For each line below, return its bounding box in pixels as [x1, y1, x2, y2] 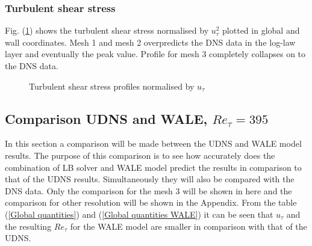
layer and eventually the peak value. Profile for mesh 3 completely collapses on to [5, 48, 306, 60]
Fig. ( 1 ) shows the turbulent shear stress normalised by [5, 24, 209, 37]
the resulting [5, 220, 52, 232]
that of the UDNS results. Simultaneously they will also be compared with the [5, 173, 295, 185]
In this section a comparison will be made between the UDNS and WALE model [5, 137, 302, 150]
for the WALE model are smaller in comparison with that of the [70, 220, 307, 232]
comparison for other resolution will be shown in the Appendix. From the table [5, 196, 297, 209]
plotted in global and [222, 24, 300, 37]
